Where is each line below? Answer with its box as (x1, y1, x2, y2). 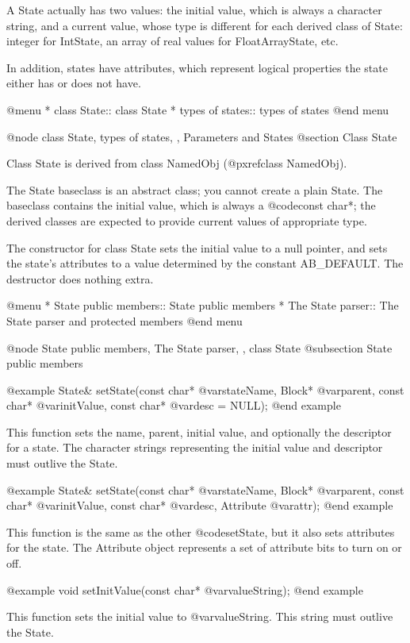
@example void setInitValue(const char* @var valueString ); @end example (6, 581, 363, 598)
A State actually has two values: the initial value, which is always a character (6, 2, 382, 17)
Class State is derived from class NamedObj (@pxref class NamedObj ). (6, 155, 347, 171)
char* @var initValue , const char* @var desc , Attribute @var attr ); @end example (6, 497, 393, 514)
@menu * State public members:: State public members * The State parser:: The (6, 297, 399, 314)
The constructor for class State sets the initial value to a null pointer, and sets (6, 239, 388, 256)
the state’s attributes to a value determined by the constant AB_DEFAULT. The (6, 255, 404, 271)
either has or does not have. (6, 75, 141, 91)
